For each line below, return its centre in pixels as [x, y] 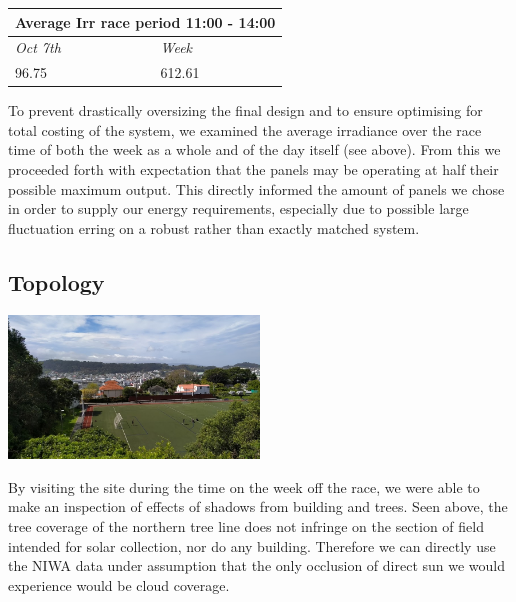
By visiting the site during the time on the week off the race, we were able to [244, 486]
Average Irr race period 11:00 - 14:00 [145, 21]
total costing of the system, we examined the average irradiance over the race [245, 129]
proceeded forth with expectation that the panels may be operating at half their [253, 169]
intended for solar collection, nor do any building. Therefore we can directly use [252, 545]
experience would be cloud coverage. [119, 584]
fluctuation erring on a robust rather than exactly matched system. [214, 227]
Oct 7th [38, 47]
